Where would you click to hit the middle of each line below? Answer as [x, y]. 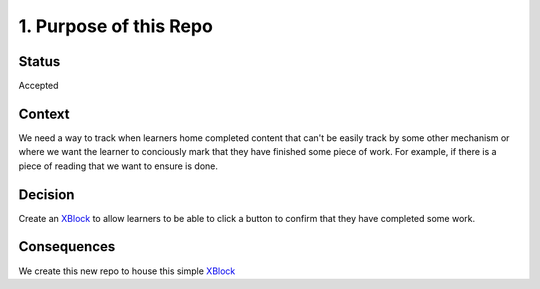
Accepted [38, 86]
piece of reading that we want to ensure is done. [118, 166]
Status [39, 61]
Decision [46, 194]
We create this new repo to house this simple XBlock [127, 271]
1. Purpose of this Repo [116, 26]
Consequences [67, 246]
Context [44, 113]
